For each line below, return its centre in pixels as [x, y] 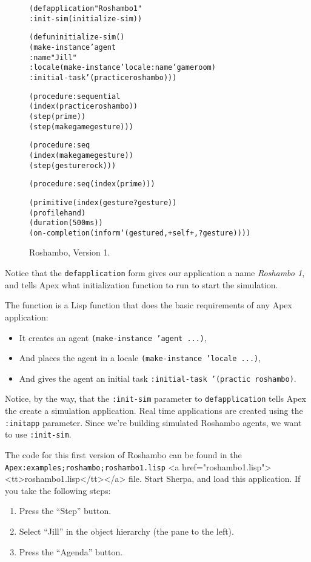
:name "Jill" [53, 57]
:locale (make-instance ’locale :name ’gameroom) [122, 68]
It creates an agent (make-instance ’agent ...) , [113, 337]
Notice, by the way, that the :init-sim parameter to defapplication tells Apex [155, 398]
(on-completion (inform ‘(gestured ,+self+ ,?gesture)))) [140, 233]
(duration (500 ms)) [66, 223]
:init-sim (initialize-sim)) [86, 19]
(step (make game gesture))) [81, 127]
